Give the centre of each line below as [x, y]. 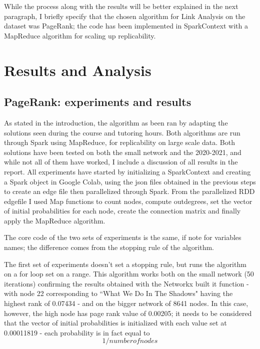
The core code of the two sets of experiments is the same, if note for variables [123, 237]
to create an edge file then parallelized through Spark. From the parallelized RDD [129, 191]
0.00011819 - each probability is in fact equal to [77, 332]
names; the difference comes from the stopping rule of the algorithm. [109, 247]
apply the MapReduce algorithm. [55, 220]
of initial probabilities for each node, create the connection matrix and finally [122, 211]
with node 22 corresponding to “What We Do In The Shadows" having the [118, 293]
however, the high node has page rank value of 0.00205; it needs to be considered [128, 313]
